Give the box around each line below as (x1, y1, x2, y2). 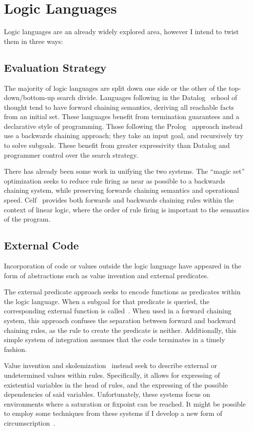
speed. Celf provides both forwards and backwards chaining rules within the (4, 195, 234, 205)
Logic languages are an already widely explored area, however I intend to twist (4, 26, 239, 37)
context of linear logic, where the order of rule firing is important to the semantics (4, 204, 250, 214)
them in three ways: (4, 36, 63, 46)
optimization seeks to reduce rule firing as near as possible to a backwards (4, 175, 225, 185)
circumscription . (4, 417, 56, 428)
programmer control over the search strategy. (4, 149, 138, 160)
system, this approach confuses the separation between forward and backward (4, 315, 236, 325)
